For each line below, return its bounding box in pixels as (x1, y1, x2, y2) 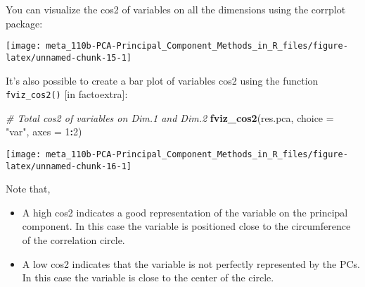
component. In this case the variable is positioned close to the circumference (22, 219, 351, 233)
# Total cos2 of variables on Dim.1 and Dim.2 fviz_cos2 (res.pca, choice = (6, 110, 334, 125)
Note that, (6, 181, 51, 196)
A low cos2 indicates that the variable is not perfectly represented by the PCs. (22, 256, 360, 271)
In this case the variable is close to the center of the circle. (22, 270, 274, 285)
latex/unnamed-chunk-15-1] (6, 52, 132, 63)
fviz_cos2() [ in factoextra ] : (6, 87, 128, 102)
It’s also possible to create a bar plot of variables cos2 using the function (6, 73, 319, 87)
